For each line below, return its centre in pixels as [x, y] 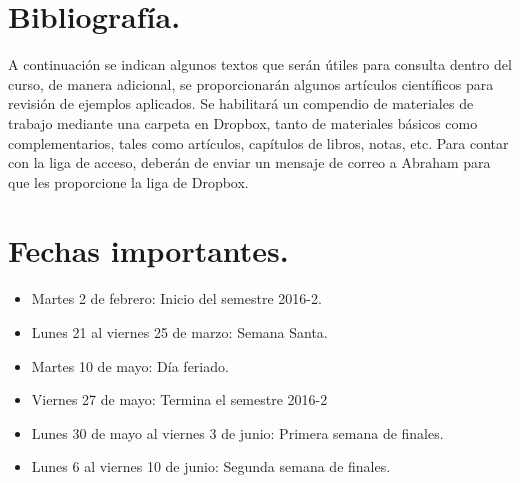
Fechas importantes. [148, 250]
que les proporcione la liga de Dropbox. [128, 181]
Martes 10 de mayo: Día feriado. [130, 365]
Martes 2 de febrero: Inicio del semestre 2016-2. [176, 298]
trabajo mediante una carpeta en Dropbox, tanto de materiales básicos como [243, 122]
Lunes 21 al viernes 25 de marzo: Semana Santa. [179, 332]
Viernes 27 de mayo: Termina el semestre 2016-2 [179, 399]
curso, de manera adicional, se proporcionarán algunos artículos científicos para [251, 83]
